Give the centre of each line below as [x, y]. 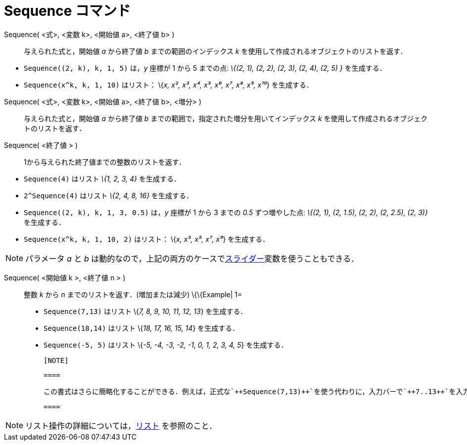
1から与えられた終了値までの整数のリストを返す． [105, 162]
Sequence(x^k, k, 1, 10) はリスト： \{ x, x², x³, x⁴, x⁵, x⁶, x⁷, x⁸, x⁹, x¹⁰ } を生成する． [168, 85]
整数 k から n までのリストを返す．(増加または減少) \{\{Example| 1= [133, 294]
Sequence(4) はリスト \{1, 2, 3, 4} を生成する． [102, 178]
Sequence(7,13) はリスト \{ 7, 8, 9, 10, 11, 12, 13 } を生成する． [145, 311]
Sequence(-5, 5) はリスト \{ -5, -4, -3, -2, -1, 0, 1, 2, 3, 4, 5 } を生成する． [166, 345]
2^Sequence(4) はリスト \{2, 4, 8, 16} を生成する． [109, 195]
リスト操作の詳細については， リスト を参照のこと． [121, 425]
